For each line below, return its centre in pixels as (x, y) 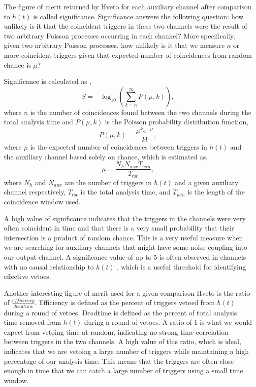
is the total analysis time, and (126, 192)
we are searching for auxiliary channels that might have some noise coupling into (126, 247)
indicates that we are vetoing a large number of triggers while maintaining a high (127, 351)
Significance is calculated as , (48, 81)
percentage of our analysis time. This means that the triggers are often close (119, 361)
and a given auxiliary (207, 182)
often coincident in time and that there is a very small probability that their (119, 228)
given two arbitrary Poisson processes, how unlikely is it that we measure (114, 45)
